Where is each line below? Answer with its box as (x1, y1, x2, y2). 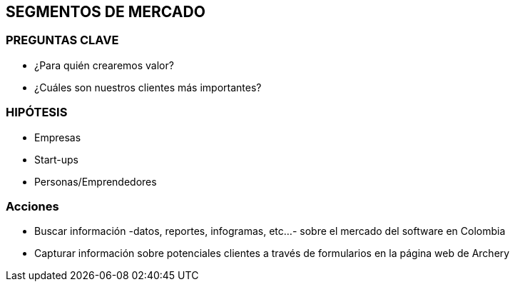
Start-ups (34, 153, 78, 166)
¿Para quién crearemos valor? (34, 59, 174, 71)
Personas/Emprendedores (34, 175, 157, 188)
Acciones (6, 198, 59, 213)
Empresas (34, 131, 81, 143)
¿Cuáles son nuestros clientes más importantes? (34, 81, 262, 94)
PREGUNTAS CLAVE (6, 33, 119, 48)
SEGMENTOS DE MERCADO (6, 3, 205, 21)
